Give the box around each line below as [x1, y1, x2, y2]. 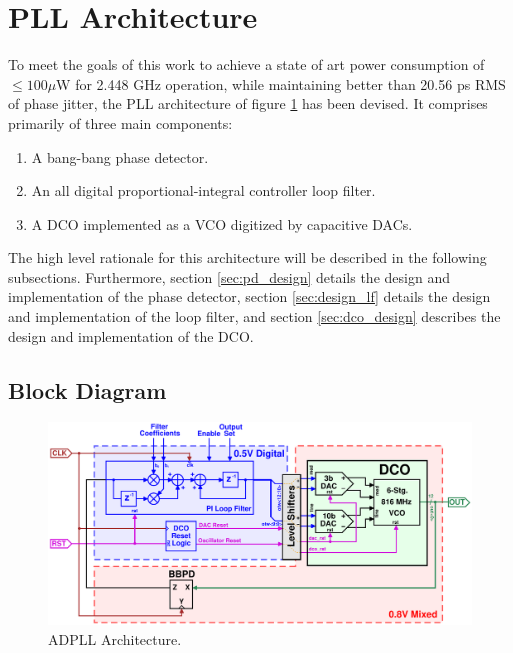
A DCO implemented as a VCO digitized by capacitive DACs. [31, 213, 413, 234]
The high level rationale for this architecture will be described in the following [8, 247, 487, 268]
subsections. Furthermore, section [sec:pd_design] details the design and [8, 266, 450, 287]
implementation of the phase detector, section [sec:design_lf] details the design [8, 286, 491, 307]
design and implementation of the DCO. [8, 325, 254, 346]
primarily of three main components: [8, 112, 233, 133]
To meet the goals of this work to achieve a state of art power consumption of [8, 54, 485, 75]
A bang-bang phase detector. [31, 146, 209, 167]
